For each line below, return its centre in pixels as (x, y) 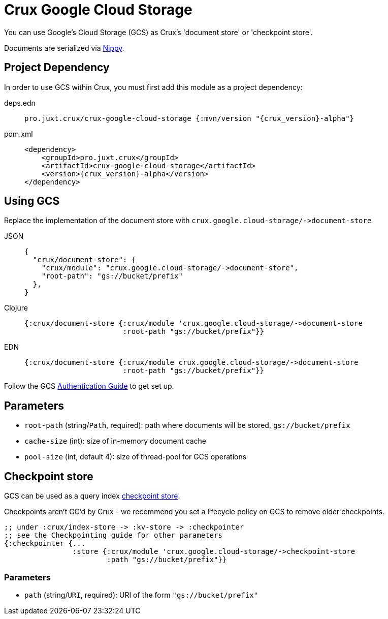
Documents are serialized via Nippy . (64, 48)
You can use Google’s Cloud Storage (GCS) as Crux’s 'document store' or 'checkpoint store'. (158, 32)
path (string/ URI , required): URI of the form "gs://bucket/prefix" (141, 595)
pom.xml (19, 134)
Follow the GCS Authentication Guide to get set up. (89, 386)
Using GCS (32, 201)
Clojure (16, 308)
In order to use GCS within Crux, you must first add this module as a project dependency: (153, 87)
